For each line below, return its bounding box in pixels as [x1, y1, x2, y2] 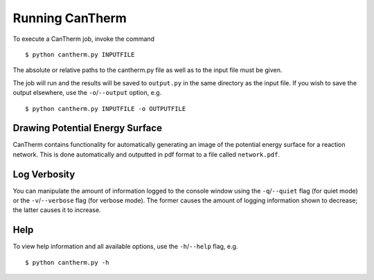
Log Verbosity [12, 168, 75, 180]
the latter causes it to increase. [12, 206, 101, 214]
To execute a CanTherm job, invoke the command [12, 35, 155, 43]
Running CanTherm [12, 10, 127, 26]
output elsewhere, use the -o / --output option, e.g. [12, 89, 162, 97]
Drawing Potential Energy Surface [12, 122, 163, 134]
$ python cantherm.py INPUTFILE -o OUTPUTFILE [25, 105, 186, 112]
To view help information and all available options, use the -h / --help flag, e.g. [12, 243, 238, 251]
